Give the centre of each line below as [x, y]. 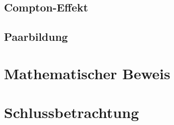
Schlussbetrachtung [72, 112]
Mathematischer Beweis [87, 73]
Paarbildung [36, 37]
